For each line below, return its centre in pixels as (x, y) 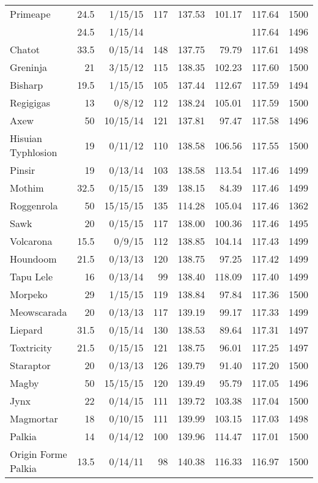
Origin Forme (39, 454)
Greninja (29, 67)
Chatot (25, 49)
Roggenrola (34, 205)
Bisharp (27, 85)
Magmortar (34, 418)
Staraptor (30, 365)
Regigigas (30, 103)
